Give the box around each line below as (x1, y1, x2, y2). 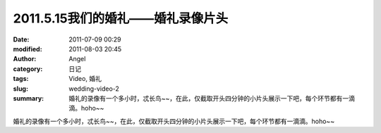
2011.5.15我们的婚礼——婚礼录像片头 (13, 11, 229, 26)
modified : (13, 44, 42, 53)
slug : (13, 84, 28, 93)
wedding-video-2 (68, 84, 120, 93)
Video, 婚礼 (68, 75, 102, 83)
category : (13, 64, 43, 73)
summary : (13, 94, 44, 102)
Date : (13, 35, 30, 44)
